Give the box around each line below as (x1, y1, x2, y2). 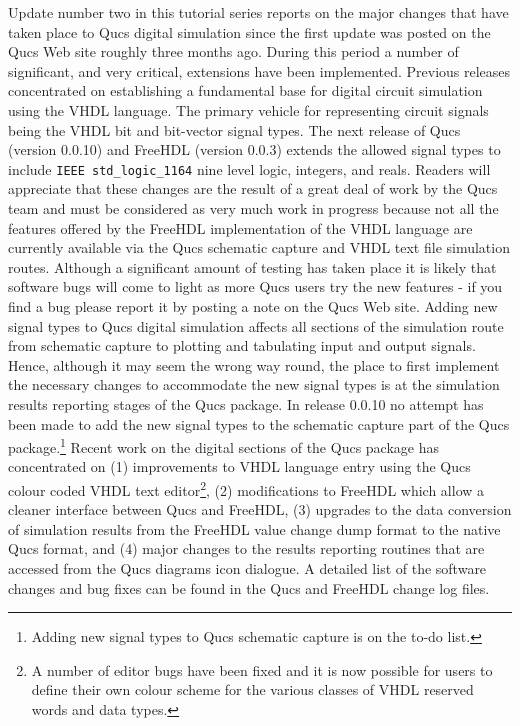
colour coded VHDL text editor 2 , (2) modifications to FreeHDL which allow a (8, 476, 485, 500)
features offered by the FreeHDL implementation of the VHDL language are (8, 217, 473, 238)
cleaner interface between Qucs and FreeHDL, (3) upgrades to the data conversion (8, 499, 512, 520)
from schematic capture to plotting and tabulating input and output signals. (8, 335, 476, 356)
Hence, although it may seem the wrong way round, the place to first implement (8, 354, 500, 375)
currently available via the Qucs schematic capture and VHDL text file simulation (8, 237, 510, 258)
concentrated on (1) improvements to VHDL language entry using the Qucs (8, 456, 471, 477)
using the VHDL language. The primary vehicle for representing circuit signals (8, 99, 489, 120)
